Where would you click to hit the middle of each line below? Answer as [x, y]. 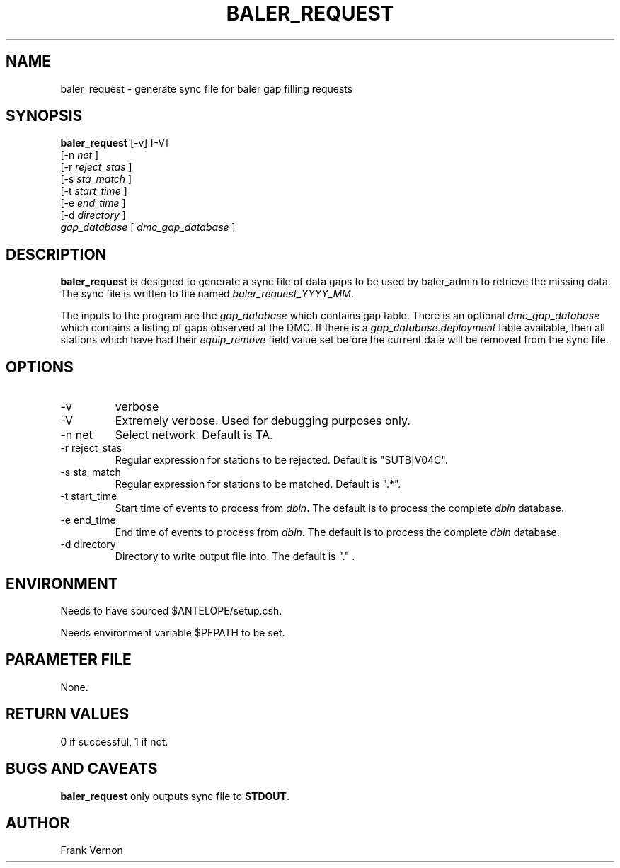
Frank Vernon [92, 850]
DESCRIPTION [56, 254]
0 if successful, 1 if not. [114, 741]
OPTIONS [40, 367]
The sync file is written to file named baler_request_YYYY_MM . [207, 294]
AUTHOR [38, 823]
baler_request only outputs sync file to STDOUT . [175, 796]
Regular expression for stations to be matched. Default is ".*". [258, 484]
